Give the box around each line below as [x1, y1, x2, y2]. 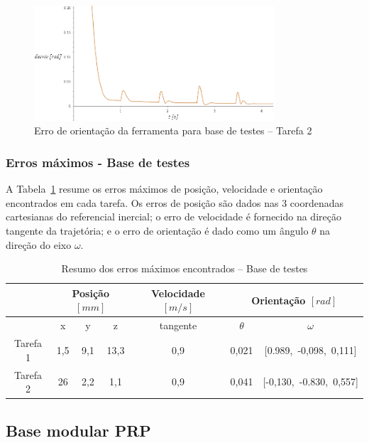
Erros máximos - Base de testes [6, 153, 190, 171]
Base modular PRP [6, 419, 151, 441]
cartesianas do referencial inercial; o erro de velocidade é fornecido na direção [6, 209, 341, 224]
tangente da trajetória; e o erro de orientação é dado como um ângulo [6, 223, 309, 237]
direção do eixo [6, 237, 72, 252]
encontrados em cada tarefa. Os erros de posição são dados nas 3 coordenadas [6, 195, 343, 210]
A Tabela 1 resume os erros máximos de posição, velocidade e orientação [6, 181, 323, 196]
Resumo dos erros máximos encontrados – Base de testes [61, 261, 308, 276]
